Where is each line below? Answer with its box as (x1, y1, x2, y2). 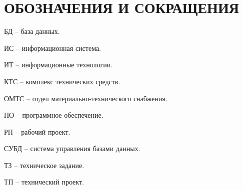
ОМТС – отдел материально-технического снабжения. (4, 93, 167, 103)
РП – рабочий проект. (4, 126, 70, 137)
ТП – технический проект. (4, 177, 84, 187)
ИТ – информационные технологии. (4, 59, 113, 70)
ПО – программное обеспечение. (4, 110, 103, 120)
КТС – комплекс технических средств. (4, 76, 120, 86)
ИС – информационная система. (4, 42, 101, 53)
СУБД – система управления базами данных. (4, 143, 140, 154)
